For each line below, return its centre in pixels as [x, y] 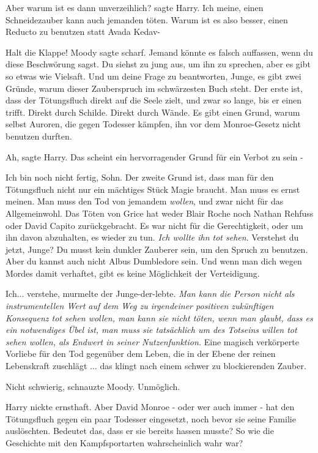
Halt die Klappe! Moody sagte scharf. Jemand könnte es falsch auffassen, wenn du [159, 52]
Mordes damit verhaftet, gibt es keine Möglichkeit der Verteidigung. [133, 273]
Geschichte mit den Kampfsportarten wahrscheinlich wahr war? [124, 443]
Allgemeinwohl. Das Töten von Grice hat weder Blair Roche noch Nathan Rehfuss [160, 213]
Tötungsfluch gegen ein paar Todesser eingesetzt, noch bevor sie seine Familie [151, 418]
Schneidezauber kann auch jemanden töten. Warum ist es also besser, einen [147, 19]
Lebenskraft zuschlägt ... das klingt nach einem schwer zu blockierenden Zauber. [156, 366]
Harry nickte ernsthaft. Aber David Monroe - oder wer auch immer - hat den [150, 407]
